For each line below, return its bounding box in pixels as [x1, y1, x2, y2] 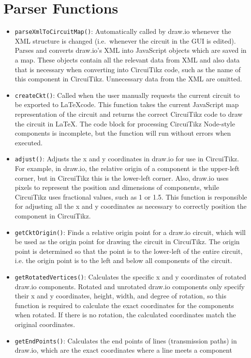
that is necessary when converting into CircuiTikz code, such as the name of [15, 64, 241, 74]
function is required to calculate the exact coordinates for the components [15, 300, 234, 310]
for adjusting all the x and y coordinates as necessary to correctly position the [15, 201, 247, 211]
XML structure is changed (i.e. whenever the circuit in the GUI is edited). [15, 35, 236, 46]
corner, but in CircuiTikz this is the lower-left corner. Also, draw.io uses [15, 172, 229, 183]
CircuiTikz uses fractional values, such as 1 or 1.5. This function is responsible [15, 191, 247, 202]
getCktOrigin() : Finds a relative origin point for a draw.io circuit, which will [15, 227, 246, 237]
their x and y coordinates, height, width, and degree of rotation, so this [15, 291, 226, 301]
